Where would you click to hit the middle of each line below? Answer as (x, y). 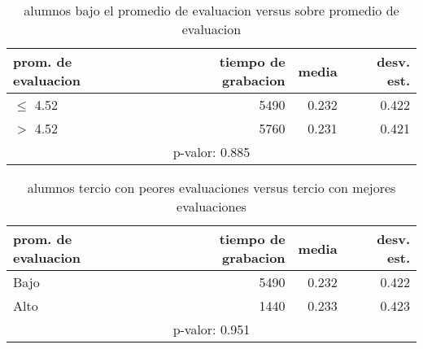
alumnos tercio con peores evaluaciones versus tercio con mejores (211, 188)
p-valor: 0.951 (211, 329)
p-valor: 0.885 (211, 152)
